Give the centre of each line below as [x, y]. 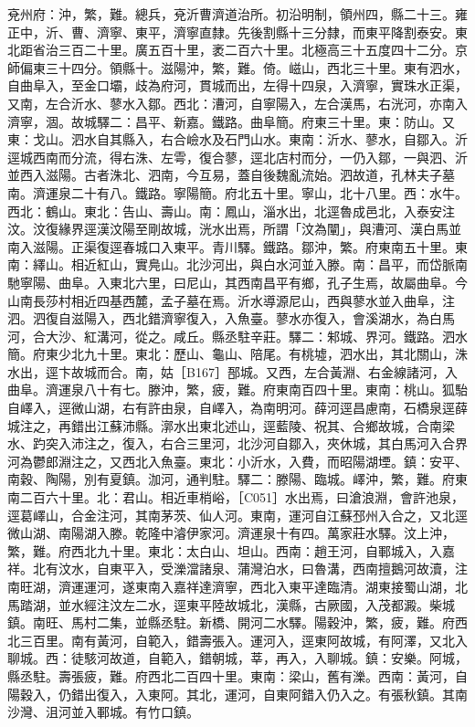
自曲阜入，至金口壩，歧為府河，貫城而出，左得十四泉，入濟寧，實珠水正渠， [237, 85]
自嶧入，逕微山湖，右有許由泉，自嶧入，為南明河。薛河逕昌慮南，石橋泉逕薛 [237, 408]
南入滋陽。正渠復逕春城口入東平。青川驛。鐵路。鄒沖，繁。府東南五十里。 [231, 246]
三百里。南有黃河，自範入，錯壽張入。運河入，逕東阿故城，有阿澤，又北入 [243, 640]
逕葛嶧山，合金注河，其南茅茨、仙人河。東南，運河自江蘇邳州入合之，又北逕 [237, 515]
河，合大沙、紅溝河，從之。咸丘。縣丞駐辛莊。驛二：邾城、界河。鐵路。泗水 [237, 336]
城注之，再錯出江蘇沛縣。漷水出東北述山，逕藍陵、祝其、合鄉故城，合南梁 [231, 425]
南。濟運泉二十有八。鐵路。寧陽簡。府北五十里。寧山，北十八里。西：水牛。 [237, 192]
